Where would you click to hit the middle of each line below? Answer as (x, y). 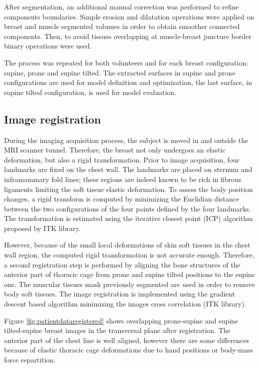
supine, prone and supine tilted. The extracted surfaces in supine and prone (120, 72)
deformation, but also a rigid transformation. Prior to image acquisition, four (122, 159)
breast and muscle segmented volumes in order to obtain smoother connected (122, 26)
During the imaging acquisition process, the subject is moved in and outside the (126, 140)
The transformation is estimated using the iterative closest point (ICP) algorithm (129, 218)
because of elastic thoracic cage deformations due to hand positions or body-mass (129, 350)
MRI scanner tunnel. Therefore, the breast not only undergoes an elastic (115, 150)
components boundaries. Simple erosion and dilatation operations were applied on (129, 16)
